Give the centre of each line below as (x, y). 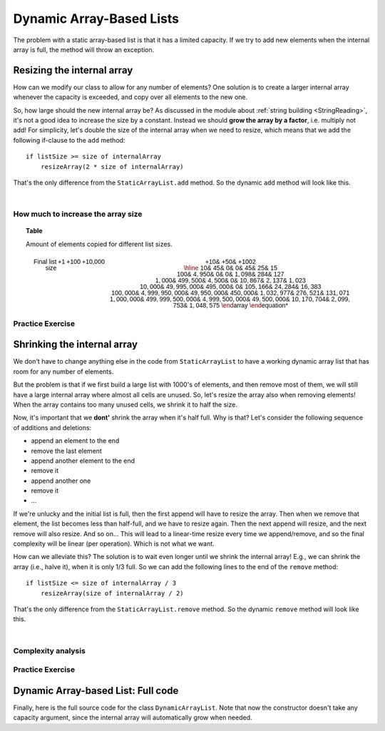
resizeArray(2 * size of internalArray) (112, 167)
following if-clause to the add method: (69, 140)
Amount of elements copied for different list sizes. (99, 244)
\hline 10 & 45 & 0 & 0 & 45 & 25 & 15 (231, 268)
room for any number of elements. (63, 372)
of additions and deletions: (52, 427)
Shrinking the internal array (76, 345)
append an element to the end (75, 441)
